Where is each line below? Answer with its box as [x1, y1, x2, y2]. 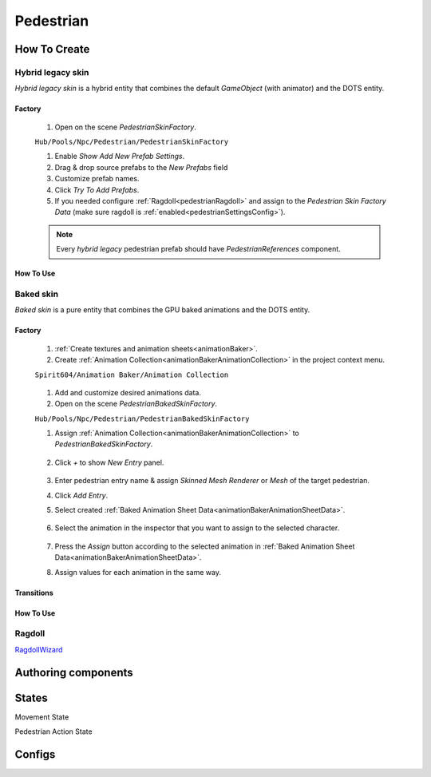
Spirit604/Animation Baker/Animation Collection [34, 370, 229, 379]
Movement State [14, 712, 69, 722]
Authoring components [14, 665, 133, 679]
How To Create [14, 42, 90, 56]
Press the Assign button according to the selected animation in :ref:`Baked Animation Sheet [54, 541, 355, 551]
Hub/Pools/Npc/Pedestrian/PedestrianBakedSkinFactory [34, 414, 250, 423]
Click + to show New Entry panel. [54, 458, 164, 467]
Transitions [14, 588, 53, 597]
